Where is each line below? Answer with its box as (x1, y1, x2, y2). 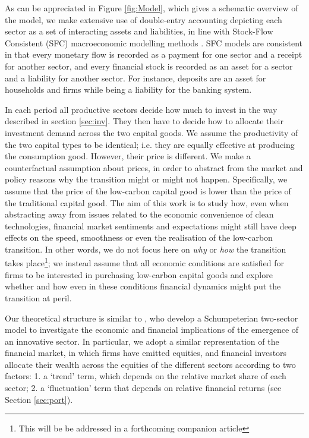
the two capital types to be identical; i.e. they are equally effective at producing (5, 138, 295, 150)
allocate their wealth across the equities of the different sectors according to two (5, 358, 296, 370)
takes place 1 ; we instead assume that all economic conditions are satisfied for (5, 255, 284, 269)
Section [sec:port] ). (5, 393, 73, 405)
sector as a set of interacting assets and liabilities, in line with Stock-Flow (5, 25, 273, 37)
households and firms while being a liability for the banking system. (5, 83, 252, 96)
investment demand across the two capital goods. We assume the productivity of (5, 126, 298, 138)
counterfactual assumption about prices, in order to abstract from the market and (5, 161, 303, 174)
